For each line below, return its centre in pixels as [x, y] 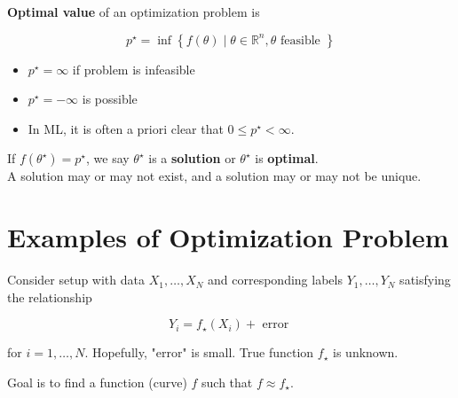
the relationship [50, 297]
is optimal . [287, 158]
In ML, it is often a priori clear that [126, 128]
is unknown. [366, 352]
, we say [108, 158]
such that [227, 382]
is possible [110, 99]
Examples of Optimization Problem [228, 237]
